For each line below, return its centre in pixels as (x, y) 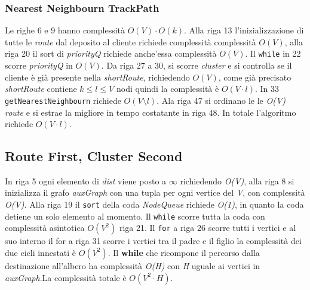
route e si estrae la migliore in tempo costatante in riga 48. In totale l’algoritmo (151, 112)
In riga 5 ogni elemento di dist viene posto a (86, 181)
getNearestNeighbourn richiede (63, 100)
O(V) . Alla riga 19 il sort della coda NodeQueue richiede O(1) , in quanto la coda (154, 204)
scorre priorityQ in (39, 65)
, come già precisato (255, 77)
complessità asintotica (45, 228)
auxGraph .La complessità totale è (66, 277)
